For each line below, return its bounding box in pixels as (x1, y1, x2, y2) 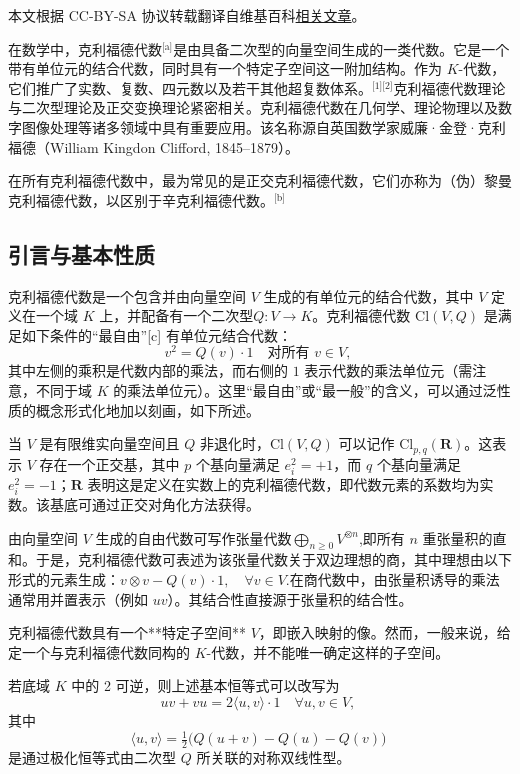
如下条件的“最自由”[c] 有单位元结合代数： (21, 324, 292, 345)
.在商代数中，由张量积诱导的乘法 (285, 568, 500, 589)
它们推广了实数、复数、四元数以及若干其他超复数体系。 (8, 77, 372, 98)
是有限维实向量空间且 (39, 433, 180, 454)
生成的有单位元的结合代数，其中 (263, 285, 474, 306)
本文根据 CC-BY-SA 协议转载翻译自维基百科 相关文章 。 (8, 5, 366, 25)
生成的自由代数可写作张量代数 (95, 527, 292, 548)
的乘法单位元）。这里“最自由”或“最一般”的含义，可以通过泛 (113, 380, 497, 400)
